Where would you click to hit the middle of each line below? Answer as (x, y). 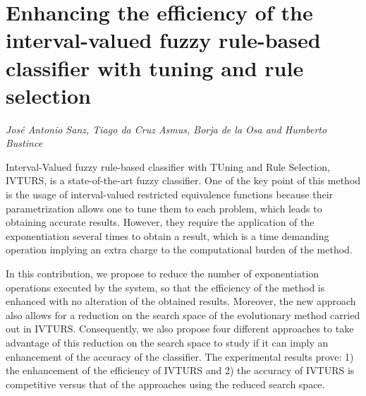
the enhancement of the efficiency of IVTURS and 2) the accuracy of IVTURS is (180, 370)
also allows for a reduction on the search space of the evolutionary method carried (183, 314)
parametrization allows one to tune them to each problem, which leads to (164, 208)
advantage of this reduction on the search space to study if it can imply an (167, 342)
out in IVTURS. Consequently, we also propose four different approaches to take (180, 329)
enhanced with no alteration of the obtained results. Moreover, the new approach (181, 301)
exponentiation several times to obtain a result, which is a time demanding (167, 235)
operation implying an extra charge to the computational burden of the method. (179, 250)
